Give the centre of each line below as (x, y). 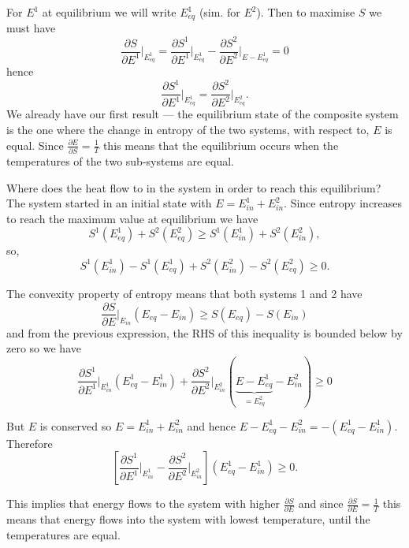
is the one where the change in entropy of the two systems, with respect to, (188, 130)
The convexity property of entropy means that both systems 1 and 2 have (184, 293)
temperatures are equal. (63, 535)
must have (31, 28)
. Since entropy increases (343, 203)
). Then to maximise (306, 12)
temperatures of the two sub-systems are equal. (121, 160)
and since (321, 503)
